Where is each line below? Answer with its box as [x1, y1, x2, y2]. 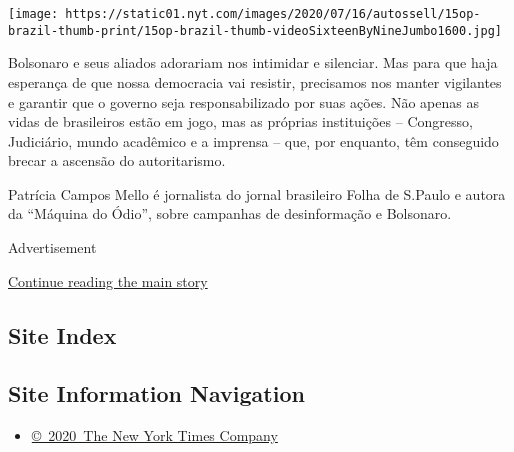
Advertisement [8, 237, 97, 258]
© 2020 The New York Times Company [31, 425, 278, 446]
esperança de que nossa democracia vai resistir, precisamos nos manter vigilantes [8, 71, 502, 92]
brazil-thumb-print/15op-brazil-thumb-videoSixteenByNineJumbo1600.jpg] [8, 23, 502, 38]
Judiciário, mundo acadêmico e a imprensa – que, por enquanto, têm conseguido [8, 130, 499, 151]
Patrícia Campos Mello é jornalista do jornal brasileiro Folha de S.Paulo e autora [8, 183, 506, 204]
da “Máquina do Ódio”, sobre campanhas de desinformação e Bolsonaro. [8, 203, 452, 224]
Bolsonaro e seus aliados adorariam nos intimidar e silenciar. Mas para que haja [8, 52, 498, 73]
